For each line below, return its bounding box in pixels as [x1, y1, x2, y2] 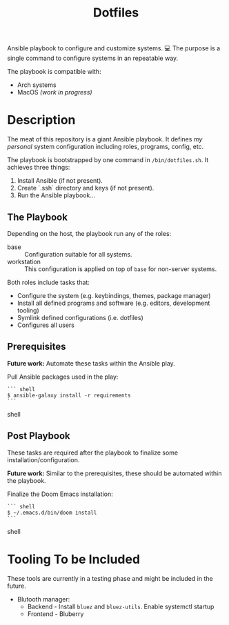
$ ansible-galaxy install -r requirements [7, 392, 131, 399]
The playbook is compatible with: [7, 68, 101, 76]
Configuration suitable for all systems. [24, 250, 132, 258]
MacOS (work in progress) [17, 88, 92, 97]
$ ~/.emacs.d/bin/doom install [7, 509, 97, 516]
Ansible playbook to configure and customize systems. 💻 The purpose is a [7, 44, 221, 52]
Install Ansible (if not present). [17, 177, 103, 185]
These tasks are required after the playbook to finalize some [7, 448, 178, 457]
